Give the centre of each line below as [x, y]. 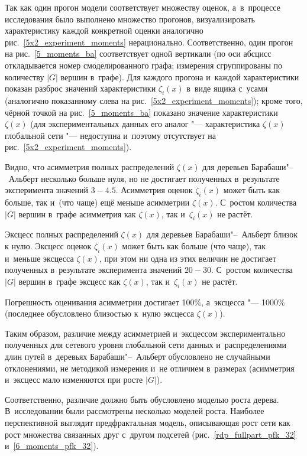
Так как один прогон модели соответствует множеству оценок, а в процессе [143, 7]
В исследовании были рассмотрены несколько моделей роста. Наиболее [135, 411]
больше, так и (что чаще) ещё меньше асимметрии [97, 202]
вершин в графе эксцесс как [70, 281]
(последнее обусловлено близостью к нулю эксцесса [100, 313]
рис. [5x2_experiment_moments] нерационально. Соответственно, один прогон [149, 42]
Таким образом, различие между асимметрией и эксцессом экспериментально [145, 333]
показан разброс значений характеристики [80, 88]
